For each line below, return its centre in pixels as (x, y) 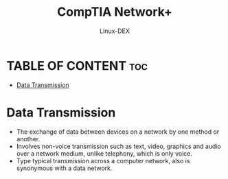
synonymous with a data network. (64, 168)
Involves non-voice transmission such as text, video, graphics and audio (118, 146)
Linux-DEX (115, 31)
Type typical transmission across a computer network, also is (103, 160)
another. (28, 139)
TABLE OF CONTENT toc (77, 65)
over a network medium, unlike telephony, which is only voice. (104, 153)
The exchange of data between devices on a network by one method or (118, 132)
